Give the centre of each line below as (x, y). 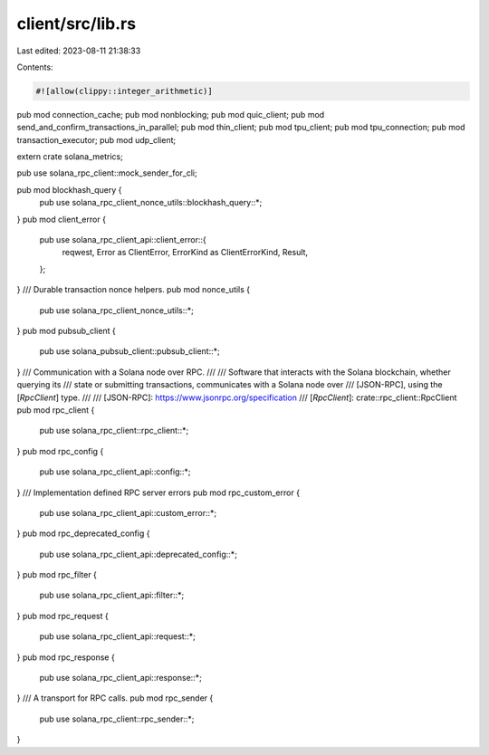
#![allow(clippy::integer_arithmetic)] (124, 91)
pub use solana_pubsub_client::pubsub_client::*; (130, 351)
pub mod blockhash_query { (69, 189)
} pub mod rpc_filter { (57, 575)
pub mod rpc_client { (56, 410)
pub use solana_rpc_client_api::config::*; (115, 472)
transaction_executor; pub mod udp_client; (96, 139)
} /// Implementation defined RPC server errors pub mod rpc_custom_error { (158, 492)
